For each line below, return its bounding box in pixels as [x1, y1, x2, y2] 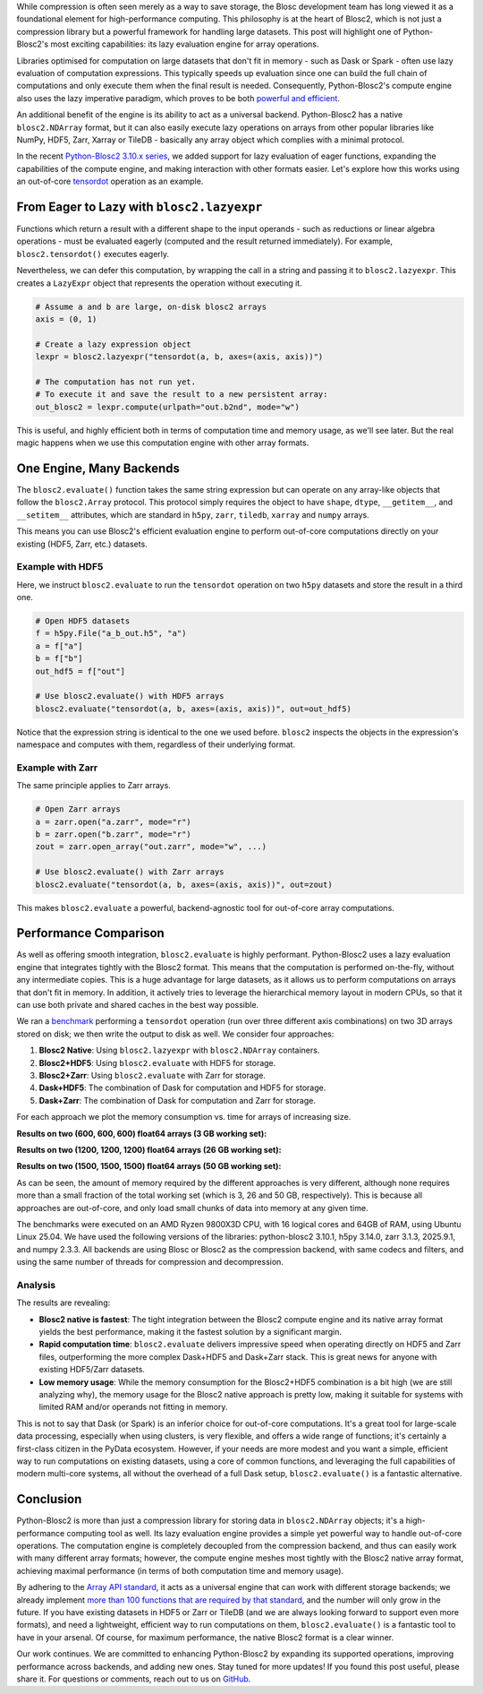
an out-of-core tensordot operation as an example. [16, 176, 204, 187]
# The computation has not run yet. [35, 376, 197, 387]
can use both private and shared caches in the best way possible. [16, 1000, 259, 1010]
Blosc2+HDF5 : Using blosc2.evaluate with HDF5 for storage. [38, 1057, 276, 1068]
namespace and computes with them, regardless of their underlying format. [16, 739, 295, 750]
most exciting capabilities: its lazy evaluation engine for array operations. [50, 39, 319, 49]
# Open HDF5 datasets [35, 616, 131, 626]
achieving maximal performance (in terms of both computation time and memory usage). [16, 1565, 344, 1576]
